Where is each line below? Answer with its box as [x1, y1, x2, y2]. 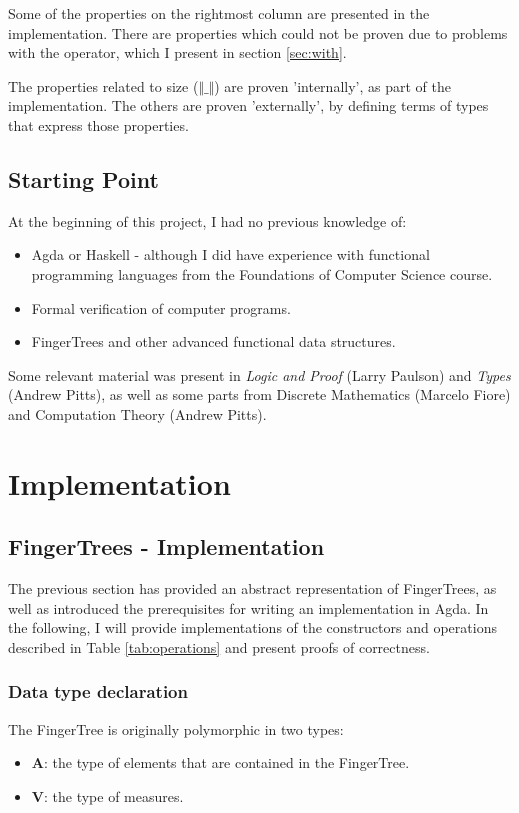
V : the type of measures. [31, 785, 184, 806]
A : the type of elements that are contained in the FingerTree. [31, 752, 410, 773]
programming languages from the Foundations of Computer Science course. [31, 263, 493, 284]
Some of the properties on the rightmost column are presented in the [8, 3, 430, 23]
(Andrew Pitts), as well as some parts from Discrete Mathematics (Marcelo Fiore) [8, 384, 511, 405]
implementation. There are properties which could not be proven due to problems [8, 22, 508, 43]
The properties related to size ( [8, 75, 199, 96]
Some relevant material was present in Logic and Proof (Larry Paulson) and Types [8, 364, 511, 385]
